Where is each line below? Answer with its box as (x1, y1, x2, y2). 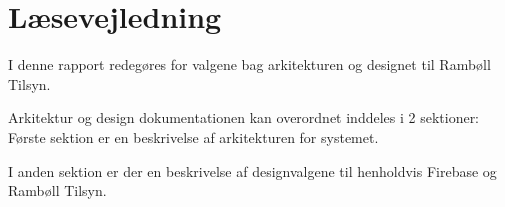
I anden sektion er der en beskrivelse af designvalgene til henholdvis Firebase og (8, 160, 497, 181)
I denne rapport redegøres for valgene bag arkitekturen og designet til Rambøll (8, 54, 491, 75)
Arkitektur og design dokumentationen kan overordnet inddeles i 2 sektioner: (8, 107, 480, 128)
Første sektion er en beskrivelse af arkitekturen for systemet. (8, 126, 379, 147)
